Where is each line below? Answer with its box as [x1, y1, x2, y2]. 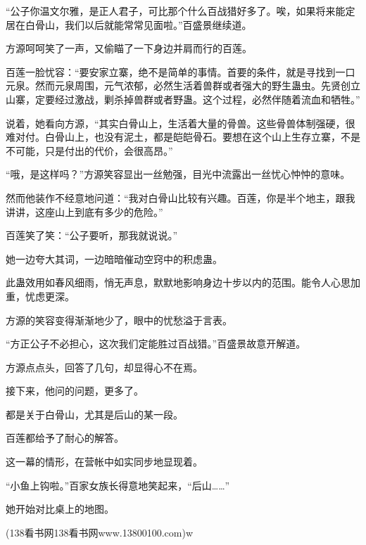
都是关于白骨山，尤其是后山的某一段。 [6, 406, 183, 421]
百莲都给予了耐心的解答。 [6, 430, 124, 445]
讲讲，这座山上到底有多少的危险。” [6, 204, 163, 219]
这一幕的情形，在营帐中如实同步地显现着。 [6, 454, 203, 469]
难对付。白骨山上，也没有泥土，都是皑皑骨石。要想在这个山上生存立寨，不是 [6, 129, 360, 144]
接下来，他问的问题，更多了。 [6, 383, 144, 398]
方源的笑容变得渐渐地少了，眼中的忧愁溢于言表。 [6, 312, 232, 327]
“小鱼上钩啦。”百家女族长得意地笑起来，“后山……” [6, 477, 230, 492]
